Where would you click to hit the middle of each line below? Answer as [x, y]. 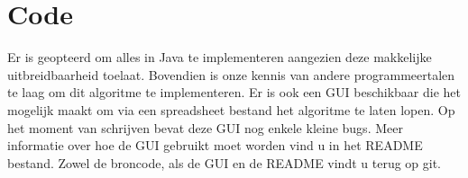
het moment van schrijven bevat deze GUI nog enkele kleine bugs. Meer [205, 127]
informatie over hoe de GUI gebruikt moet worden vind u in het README [215, 145]
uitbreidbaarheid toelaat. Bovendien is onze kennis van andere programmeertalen [231, 74]
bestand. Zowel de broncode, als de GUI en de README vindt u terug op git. [225, 162]
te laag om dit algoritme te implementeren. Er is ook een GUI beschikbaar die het [234, 92]
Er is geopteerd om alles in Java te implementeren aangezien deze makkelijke [220, 57]
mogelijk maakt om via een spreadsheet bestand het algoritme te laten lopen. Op [231, 109]
